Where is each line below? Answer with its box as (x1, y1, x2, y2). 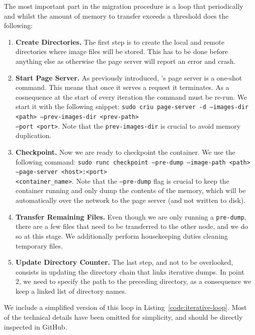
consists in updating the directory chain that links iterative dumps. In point (15, 266, 245, 277)
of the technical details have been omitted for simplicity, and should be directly (4, 312, 243, 322)
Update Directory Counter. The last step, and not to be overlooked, (15, 257, 233, 267)
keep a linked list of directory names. (15, 285, 127, 296)
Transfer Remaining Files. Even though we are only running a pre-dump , (15, 211, 246, 222)
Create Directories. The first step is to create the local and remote (15, 36, 225, 47)
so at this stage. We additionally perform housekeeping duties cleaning (15, 230, 228, 241)
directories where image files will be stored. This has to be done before (15, 46, 228, 56)
